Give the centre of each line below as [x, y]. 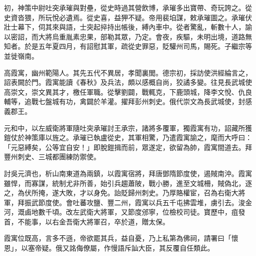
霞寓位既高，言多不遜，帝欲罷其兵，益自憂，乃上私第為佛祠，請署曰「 [118, 238]
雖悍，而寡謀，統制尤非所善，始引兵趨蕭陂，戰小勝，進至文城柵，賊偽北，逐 [128, 183]
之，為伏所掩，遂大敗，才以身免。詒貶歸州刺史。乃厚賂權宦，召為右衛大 [121, 193]
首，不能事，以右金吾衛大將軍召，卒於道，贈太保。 [87, 221]
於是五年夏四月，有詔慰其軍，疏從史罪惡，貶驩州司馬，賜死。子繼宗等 [138, 46]
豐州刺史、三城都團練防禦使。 [52, 157]
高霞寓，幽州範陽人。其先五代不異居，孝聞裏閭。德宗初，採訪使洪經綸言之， [128, 72]
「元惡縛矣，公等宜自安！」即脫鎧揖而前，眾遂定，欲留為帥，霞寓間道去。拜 [128, 147]
